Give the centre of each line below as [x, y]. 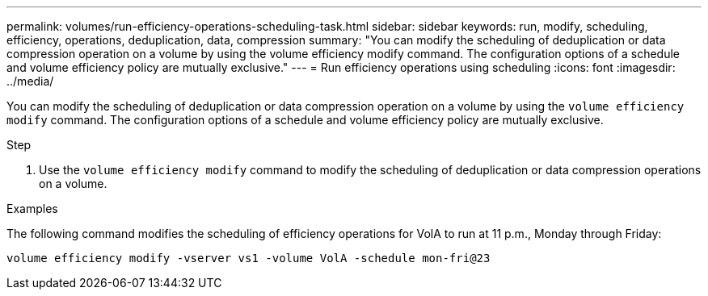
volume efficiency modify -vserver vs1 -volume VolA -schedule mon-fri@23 [249, 258]
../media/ [30, 81]
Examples [32, 208]
